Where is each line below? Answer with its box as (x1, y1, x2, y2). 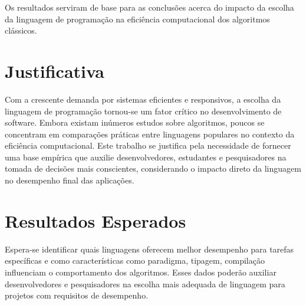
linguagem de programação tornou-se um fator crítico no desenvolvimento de (5, 104, 282, 117)
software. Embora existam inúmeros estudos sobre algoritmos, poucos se (5, 116, 265, 129)
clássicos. (5, 24, 37, 37)
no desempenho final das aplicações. (5, 174, 134, 186)
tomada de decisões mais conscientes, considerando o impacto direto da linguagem (5, 162, 301, 175)
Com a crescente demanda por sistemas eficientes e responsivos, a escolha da (5, 93, 281, 105)
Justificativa (5, 58, 104, 83)
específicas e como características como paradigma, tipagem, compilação (5, 254, 265, 267)
